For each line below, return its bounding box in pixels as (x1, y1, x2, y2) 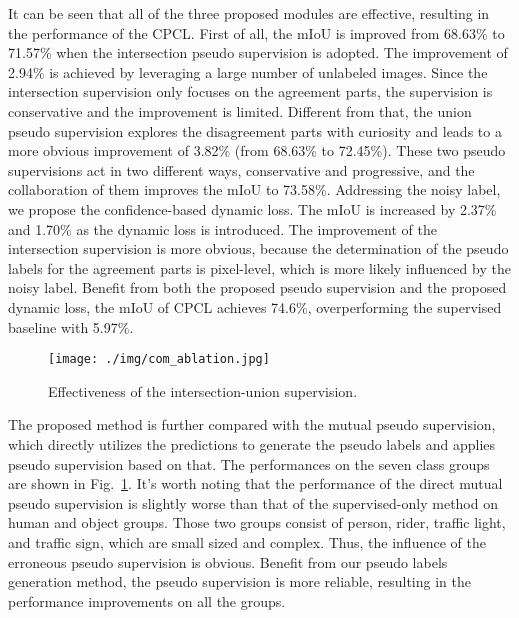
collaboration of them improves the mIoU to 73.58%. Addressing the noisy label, (8, 179, 501, 200)
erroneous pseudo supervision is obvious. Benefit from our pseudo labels (8, 551, 448, 572)
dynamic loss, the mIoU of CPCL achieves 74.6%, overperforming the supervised (8, 296, 502, 317)
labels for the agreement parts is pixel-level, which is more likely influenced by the (8, 257, 511, 278)
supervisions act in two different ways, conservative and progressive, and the (8, 159, 475, 180)
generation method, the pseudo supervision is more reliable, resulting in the (8, 571, 471, 592)
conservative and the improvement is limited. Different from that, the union (8, 100, 472, 121)
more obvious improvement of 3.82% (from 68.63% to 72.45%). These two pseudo (8, 140, 506, 161)
